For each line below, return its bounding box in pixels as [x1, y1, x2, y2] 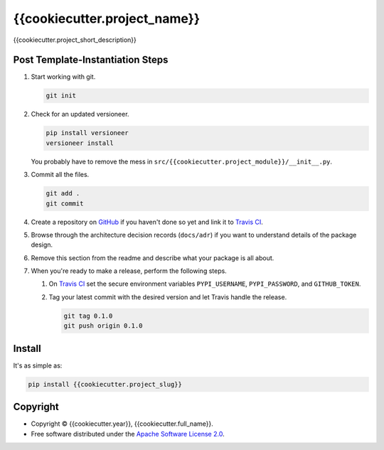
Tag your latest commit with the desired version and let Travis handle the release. [48, 292, 287, 301]
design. [31, 240, 53, 249]
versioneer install [46, 139, 114, 147]
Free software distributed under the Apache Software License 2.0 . [31, 429, 225, 438]
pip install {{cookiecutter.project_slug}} [28, 380, 183, 388]
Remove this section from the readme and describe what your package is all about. [31, 253, 274, 262]
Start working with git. [31, 73, 96, 81]
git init [46, 92, 77, 100]
